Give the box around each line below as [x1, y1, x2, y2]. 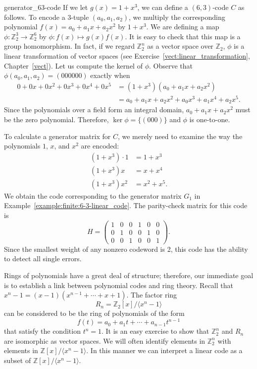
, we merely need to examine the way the [117, 131, 243, 141]
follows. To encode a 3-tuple [4, 11, 89, 22]
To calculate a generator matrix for [4, 131, 111, 141]
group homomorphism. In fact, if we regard [4, 41, 135, 51]
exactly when [90, 70, 130, 80]
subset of [4, 355, 31, 365]
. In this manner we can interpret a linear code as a [86, 345, 243, 356]
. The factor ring [126, 290, 177, 300]
